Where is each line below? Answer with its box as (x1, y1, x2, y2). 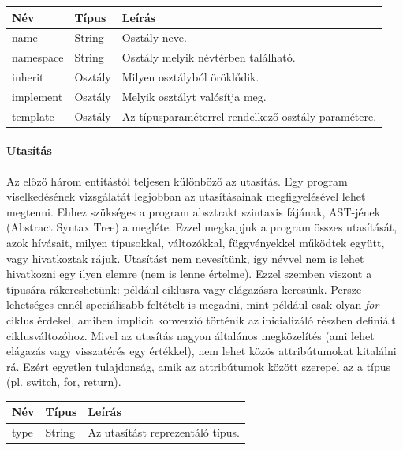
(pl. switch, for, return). (6, 373, 121, 390)
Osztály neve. (121, 29, 187, 46)
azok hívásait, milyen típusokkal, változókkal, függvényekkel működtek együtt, (6, 234, 385, 250)
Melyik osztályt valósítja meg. (121, 88, 267, 104)
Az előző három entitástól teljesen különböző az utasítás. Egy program (6, 172, 348, 189)
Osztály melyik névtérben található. (121, 49, 296, 66)
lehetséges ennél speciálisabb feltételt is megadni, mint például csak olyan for (6, 296, 379, 313)
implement (12, 88, 63, 104)
